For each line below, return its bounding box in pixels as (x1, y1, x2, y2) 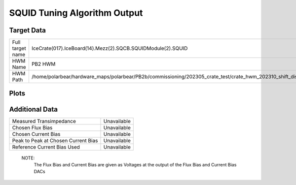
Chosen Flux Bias (12, 124, 53, 131)
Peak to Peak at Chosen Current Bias (12, 137, 98, 144)
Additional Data (9, 105, 58, 113)
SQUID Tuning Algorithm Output (9, 7, 143, 18)
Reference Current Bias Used (12, 143, 80, 150)
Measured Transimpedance (12, 118, 76, 124)
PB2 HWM (31, 61, 56, 67)
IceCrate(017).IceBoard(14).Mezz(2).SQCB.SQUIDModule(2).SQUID (31, 45, 188, 52)
